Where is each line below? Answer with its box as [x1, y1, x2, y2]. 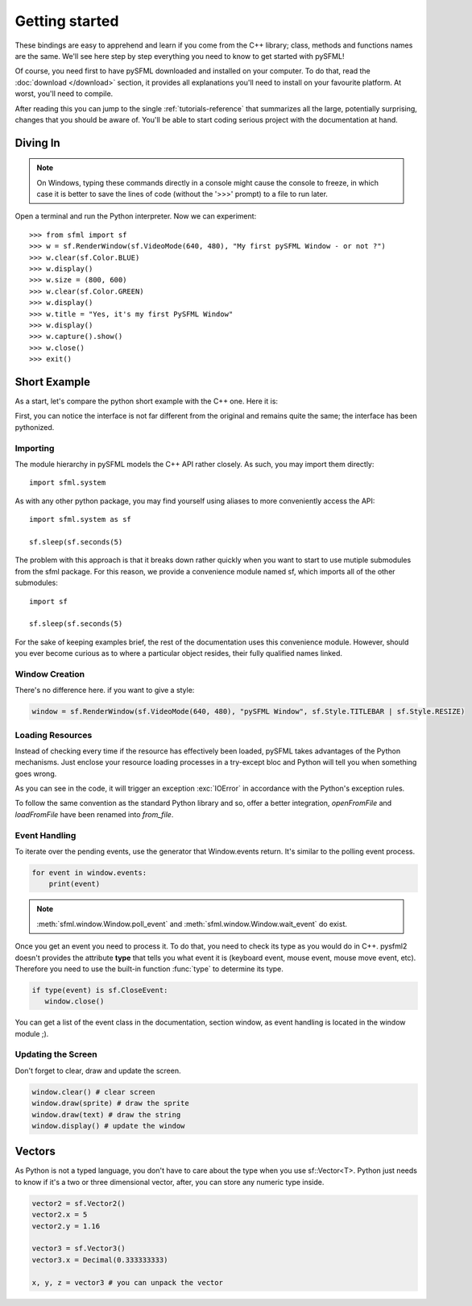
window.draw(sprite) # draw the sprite [31, 1099, 189, 1108]
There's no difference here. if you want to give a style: [14, 686, 195, 695]
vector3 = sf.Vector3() [31, 1244, 126, 1254]
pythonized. [14, 422, 55, 432]
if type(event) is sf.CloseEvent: [31, 985, 168, 995]
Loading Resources [14, 729, 93, 741]
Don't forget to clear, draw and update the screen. [14, 1066, 181, 1075]
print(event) [48, 879, 101, 889]
